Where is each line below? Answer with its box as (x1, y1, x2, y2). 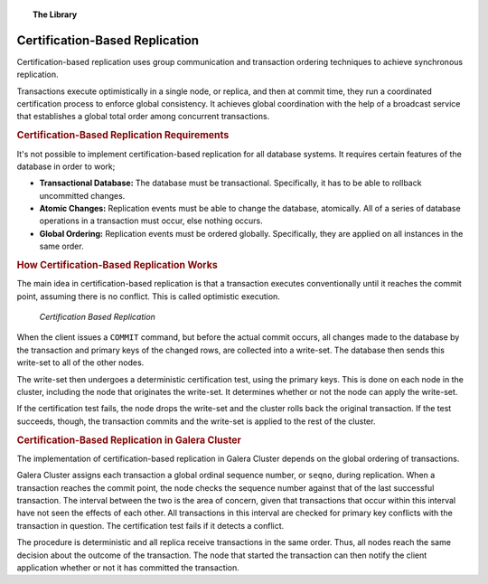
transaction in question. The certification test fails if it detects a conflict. (16, 520, 285, 531)
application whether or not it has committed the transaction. (16, 561, 239, 573)
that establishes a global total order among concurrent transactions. (16, 111, 270, 122)
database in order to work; (16, 161, 116, 172)
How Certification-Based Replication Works (16, 259, 219, 271)
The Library (33, 9, 78, 20)
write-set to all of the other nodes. (16, 357, 145, 368)
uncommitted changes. (39, 190, 126, 201)
